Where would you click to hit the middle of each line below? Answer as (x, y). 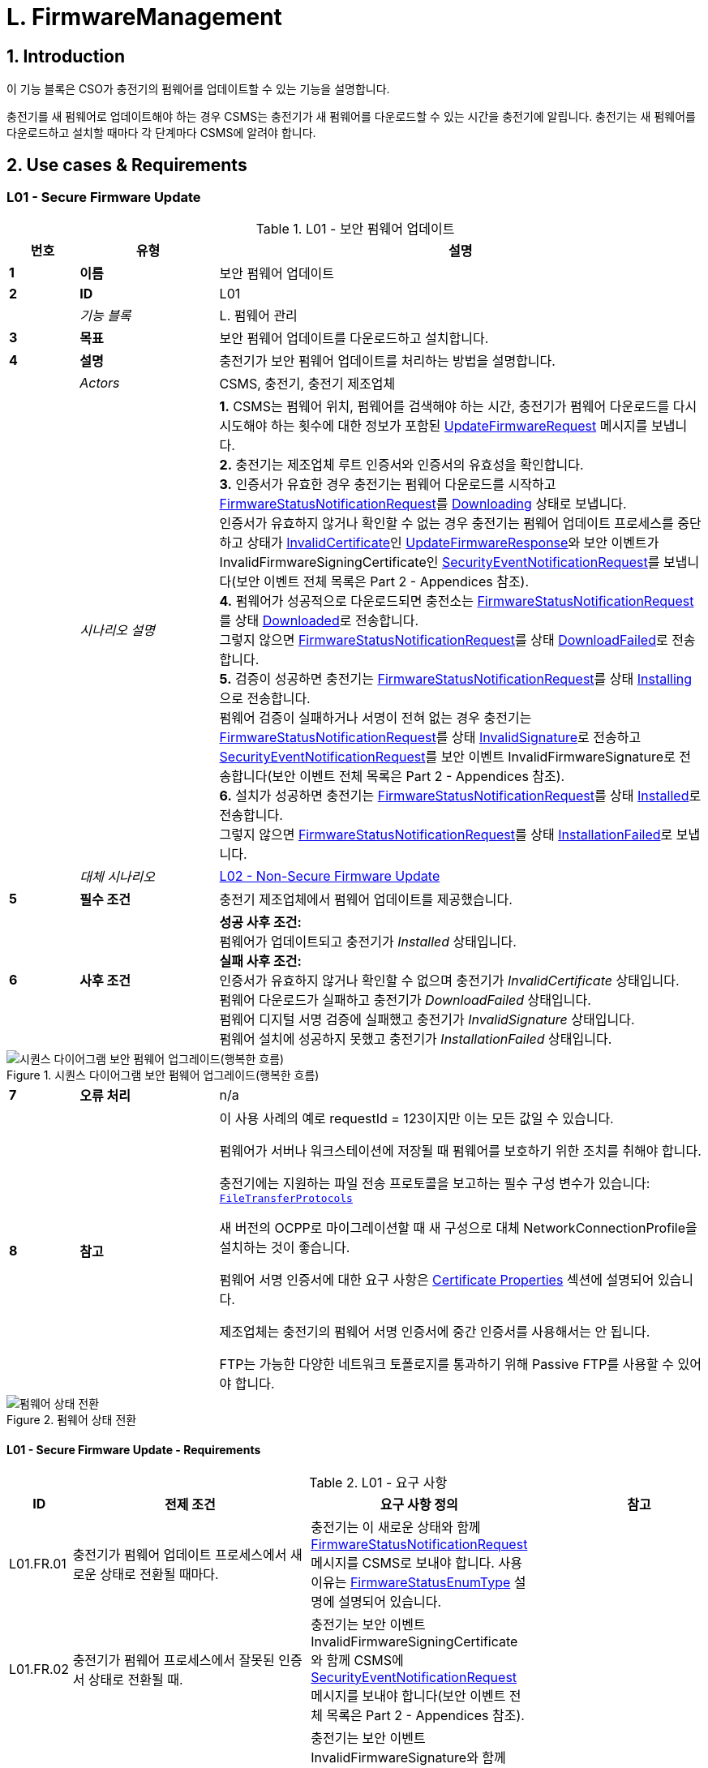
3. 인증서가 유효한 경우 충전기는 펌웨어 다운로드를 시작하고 (388, 485)
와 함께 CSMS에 (357, 1660)
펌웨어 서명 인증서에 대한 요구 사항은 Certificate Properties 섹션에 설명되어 (437, 1280)
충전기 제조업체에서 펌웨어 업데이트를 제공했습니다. (366, 900)
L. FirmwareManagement (144, 17)
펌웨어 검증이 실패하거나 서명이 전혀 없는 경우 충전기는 (375, 718)
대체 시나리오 (118, 877)
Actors (100, 383)
